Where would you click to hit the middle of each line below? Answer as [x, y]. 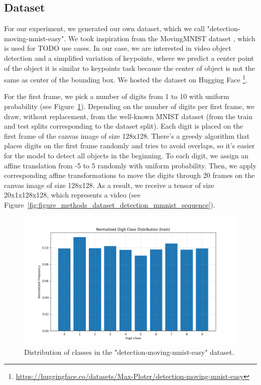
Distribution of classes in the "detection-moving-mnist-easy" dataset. [129, 352]
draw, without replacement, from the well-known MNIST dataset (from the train [128, 116]
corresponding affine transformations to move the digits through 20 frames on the [129, 175]
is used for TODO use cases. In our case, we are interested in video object [118, 48]
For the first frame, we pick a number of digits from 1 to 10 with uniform [117, 96]
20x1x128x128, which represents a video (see [72, 195]
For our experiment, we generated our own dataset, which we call [104, 28]
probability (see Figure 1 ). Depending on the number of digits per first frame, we [129, 106]
